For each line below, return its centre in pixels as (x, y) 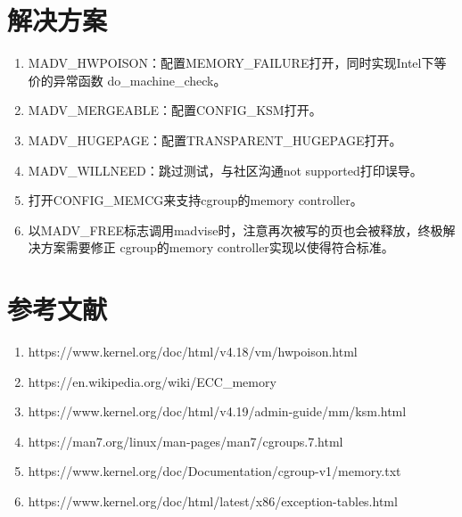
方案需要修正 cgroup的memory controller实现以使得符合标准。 (217, 247)
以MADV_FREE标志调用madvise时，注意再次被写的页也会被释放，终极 (235, 230)
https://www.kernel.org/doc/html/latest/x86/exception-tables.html (213, 501)
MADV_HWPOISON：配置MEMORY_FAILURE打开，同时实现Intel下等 (237, 63)
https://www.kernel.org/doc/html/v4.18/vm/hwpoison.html (193, 351)
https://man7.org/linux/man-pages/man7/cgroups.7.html (186, 441)
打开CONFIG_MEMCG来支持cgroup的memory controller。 (195, 200)
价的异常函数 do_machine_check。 (127, 80)
